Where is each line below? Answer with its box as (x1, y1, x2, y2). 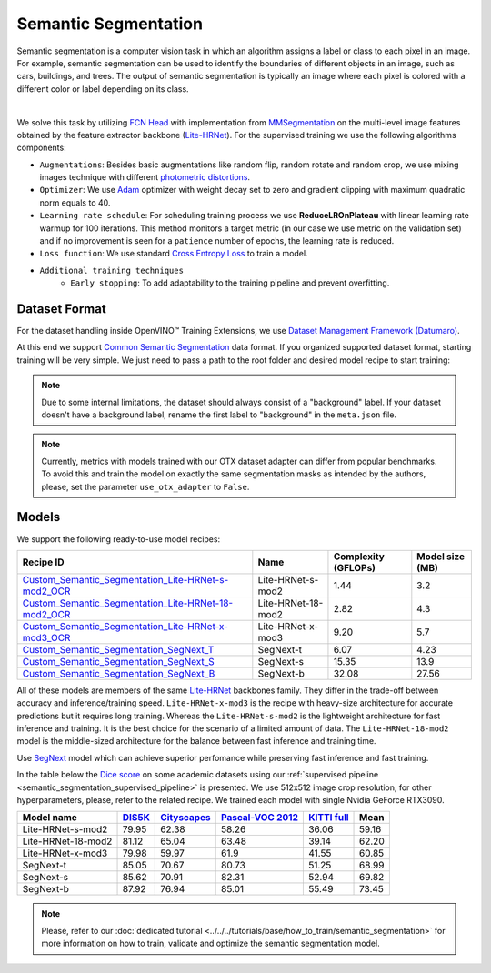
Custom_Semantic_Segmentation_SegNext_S (22, 655, 215, 667)
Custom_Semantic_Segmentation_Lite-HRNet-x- (22, 619, 229, 632)
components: (16, 142, 67, 154)
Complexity (333, 550, 386, 563)
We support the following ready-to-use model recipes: (16, 533, 221, 545)
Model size (416, 550, 466, 563)
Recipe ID (22, 556, 65, 568)
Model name (22, 811, 77, 824)
